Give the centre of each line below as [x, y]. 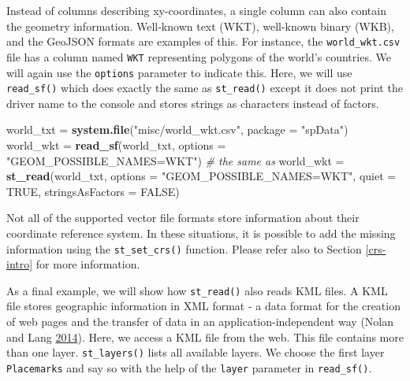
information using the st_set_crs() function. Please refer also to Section [184, 248]
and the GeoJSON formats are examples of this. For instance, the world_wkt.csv [203, 41]
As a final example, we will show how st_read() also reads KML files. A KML [197, 290]
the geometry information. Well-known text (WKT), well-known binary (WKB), [200, 26]
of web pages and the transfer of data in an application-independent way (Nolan [200, 322]
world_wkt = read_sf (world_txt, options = [116, 145]
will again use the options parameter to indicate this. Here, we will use [179, 72]
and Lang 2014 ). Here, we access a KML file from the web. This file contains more [205, 337]
